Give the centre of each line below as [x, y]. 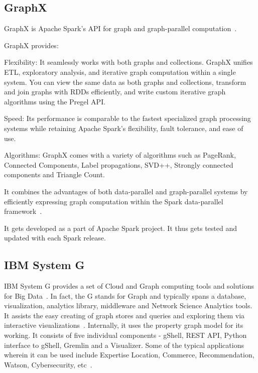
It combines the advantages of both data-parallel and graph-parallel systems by [126, 191]
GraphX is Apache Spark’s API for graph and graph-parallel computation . [120, 28]
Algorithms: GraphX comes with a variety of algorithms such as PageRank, [120, 155]
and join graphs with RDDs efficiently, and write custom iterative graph [115, 92]
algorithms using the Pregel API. [55, 101]
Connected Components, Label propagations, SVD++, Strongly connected [119, 164]
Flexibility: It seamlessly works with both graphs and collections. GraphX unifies [128, 62]
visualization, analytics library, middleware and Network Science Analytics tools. [128, 305]
